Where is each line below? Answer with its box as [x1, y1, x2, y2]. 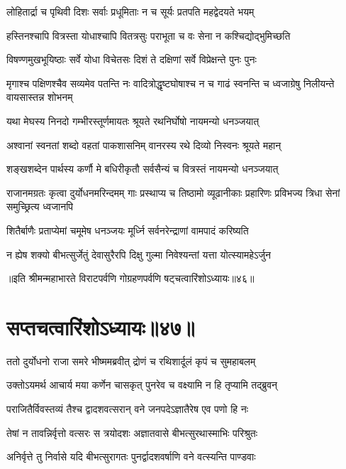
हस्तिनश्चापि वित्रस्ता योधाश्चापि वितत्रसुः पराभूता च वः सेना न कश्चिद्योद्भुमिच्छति [6, 28, 291, 43]
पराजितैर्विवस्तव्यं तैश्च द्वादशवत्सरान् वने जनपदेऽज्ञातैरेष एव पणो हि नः [6, 401, 249, 416]
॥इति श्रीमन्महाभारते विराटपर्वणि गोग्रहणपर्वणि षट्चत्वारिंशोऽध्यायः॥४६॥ [6, 271, 255, 286]
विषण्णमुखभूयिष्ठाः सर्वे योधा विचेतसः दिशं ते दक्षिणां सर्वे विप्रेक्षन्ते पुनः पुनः [6, 52, 257, 67]
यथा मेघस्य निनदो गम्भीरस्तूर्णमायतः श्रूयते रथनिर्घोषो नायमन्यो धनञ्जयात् [6, 113, 259, 128]
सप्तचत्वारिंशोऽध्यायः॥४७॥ [6, 312, 195, 341]
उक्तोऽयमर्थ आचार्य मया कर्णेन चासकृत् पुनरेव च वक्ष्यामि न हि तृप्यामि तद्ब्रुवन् [6, 377, 277, 392]
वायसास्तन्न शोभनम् [6, 90, 73, 104]
